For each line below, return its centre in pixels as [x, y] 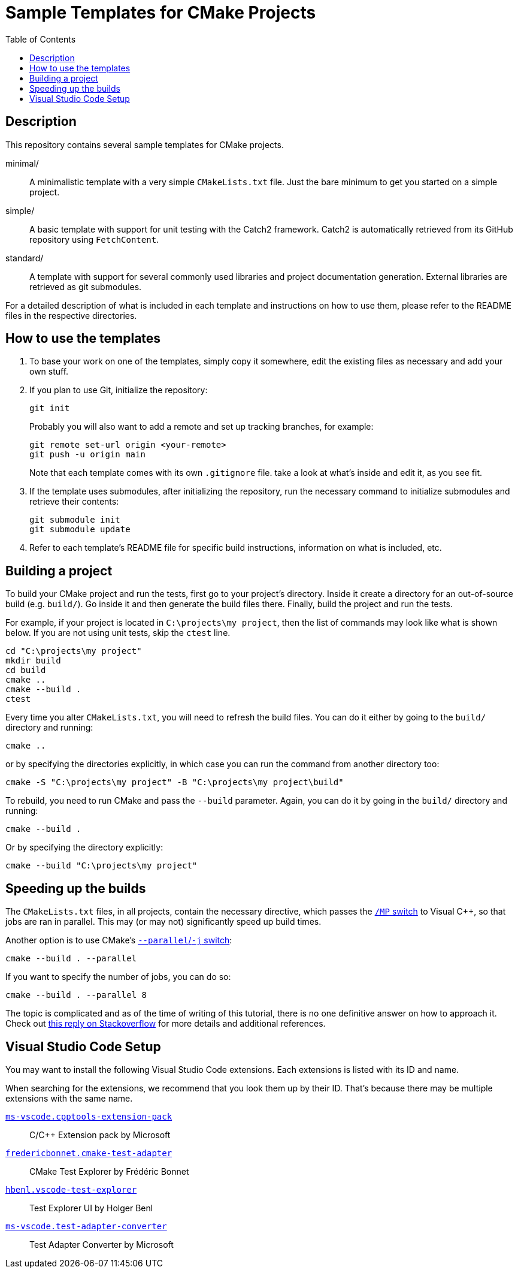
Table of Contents [41, 39]
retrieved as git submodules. [86, 286]
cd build [26, 670]
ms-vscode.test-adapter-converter [86, 1226]
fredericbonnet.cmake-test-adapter [89, 1153]
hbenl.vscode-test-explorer [71, 1189]
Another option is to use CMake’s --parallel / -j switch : [119, 940]
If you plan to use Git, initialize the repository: [119, 390]
